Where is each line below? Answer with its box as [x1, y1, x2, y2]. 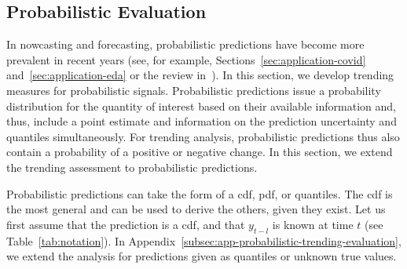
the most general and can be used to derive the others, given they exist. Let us [6, 201, 386, 217]
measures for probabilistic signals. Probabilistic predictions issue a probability [6, 82, 381, 98]
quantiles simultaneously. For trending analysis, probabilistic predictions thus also [6, 128, 400, 144]
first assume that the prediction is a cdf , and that [6, 216, 245, 232]
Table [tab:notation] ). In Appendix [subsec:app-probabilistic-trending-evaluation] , [6, 232, 401, 249]
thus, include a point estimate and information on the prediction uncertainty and [6, 113, 397, 129]
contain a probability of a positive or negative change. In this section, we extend [6, 144, 393, 160]
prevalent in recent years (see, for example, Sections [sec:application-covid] [6, 51, 366, 67]
